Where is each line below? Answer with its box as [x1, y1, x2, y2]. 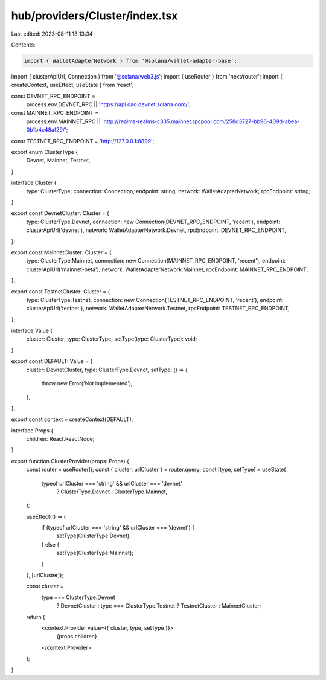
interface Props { [11, 426, 54, 434]
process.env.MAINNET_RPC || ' [26, 118, 104, 125]
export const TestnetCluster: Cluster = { [11, 287, 110, 295]
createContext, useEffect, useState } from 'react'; [11, 82, 134, 89]
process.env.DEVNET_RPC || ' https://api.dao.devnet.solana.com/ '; [26, 101, 191, 108]
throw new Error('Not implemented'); [41, 380, 133, 387]
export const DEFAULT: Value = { [11, 358, 93, 365]
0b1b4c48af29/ [26, 126, 65, 133]
